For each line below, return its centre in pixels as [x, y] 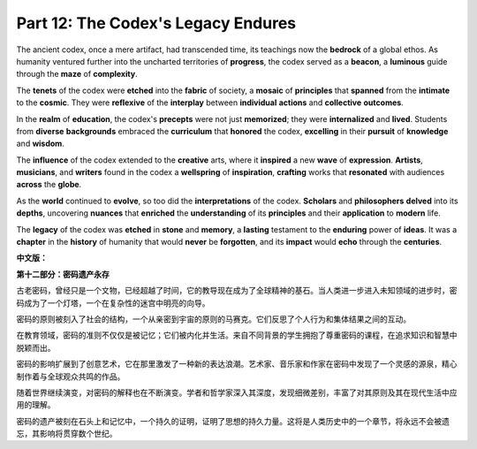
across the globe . [49, 185]
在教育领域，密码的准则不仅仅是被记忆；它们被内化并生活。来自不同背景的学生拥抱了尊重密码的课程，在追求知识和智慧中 [237, 335]
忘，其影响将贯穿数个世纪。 [67, 434]
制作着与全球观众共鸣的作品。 [71, 377]
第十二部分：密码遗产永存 [63, 274]
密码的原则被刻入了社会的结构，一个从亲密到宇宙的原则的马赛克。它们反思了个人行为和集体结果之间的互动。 [213, 319]
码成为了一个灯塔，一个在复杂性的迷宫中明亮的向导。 [113, 303]
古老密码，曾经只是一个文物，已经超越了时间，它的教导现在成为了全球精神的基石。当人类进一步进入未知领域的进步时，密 [237, 291]
